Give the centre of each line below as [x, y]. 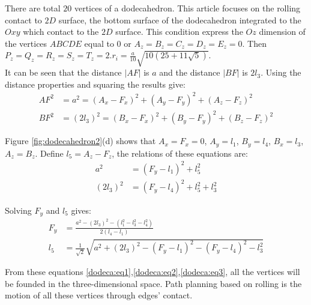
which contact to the [61, 32]
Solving [18, 210]
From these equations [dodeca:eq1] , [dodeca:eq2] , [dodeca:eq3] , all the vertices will [152, 272]
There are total [33, 8]
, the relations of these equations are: [180, 153]
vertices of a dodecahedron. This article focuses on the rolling [187, 8]
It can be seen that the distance [63, 72]
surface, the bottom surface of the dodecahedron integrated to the [180, 20]
